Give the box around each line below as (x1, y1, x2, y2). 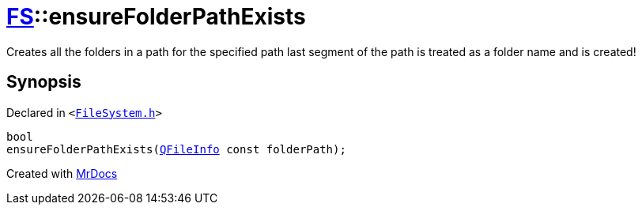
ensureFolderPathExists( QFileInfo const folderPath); (6, 142, 346, 156)
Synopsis (6, 72, 81, 92)
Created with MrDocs (6, 166, 118, 180)
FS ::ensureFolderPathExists (6, 3, 306, 30)
